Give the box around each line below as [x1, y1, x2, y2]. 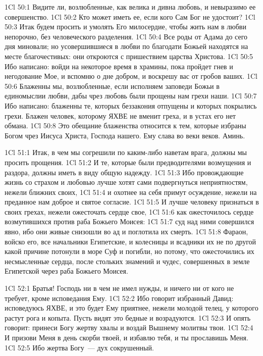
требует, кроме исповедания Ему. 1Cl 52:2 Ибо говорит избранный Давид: [5, 292, 234, 303]
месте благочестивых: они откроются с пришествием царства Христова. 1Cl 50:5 [5, 50, 253, 61]
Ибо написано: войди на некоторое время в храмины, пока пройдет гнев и [5, 61, 233, 71]
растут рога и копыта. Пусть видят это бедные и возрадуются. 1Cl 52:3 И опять [5, 312, 251, 323]
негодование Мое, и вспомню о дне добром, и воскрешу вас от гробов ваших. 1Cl [5, 71, 257, 81]
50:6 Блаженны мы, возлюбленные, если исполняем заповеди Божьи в [5, 80, 220, 91]
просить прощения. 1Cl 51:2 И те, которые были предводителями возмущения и [5, 157, 251, 167]
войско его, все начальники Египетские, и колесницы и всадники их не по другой [5, 236, 256, 246]
